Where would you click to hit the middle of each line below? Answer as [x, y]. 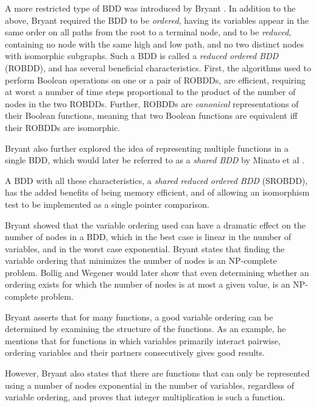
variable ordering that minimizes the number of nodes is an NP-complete [141, 260]
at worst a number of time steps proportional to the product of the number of [150, 92]
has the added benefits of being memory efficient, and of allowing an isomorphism [157, 192]
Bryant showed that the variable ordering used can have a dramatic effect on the [156, 225]
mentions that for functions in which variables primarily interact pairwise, [143, 340]
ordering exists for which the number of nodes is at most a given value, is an [148, 284]
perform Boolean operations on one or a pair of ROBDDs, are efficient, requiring [155, 80]
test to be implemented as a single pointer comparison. [107, 204]
